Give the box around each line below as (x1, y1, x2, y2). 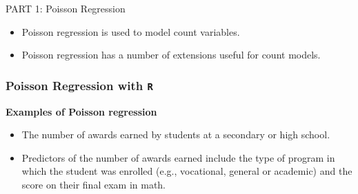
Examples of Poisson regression (6, 104, 157, 118)
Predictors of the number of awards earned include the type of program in (21, 150, 335, 164)
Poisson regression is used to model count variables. (21, 24, 240, 39)
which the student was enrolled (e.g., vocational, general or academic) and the (21, 164, 352, 178)
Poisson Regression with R (6, 76, 153, 94)
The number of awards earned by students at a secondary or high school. (21, 127, 330, 142)
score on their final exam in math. (21, 177, 166, 191)
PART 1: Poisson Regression (6, 1, 126, 15)
